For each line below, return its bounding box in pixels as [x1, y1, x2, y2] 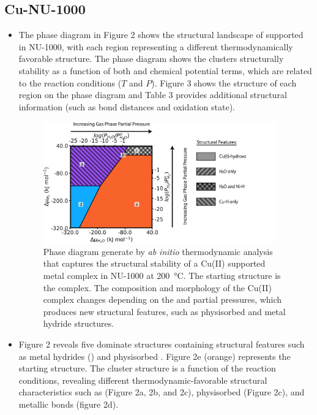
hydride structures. [43, 317, 114, 330]
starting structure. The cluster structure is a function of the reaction [18, 362, 276, 375]
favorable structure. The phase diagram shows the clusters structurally [18, 52, 284, 65]
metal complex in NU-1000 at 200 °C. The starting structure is [43, 269, 281, 282]
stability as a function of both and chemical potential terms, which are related [18, 64, 312, 77]
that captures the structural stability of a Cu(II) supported [43, 257, 266, 270]
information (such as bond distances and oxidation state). [18, 100, 235, 113]
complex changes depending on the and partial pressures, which [43, 293, 282, 306]
